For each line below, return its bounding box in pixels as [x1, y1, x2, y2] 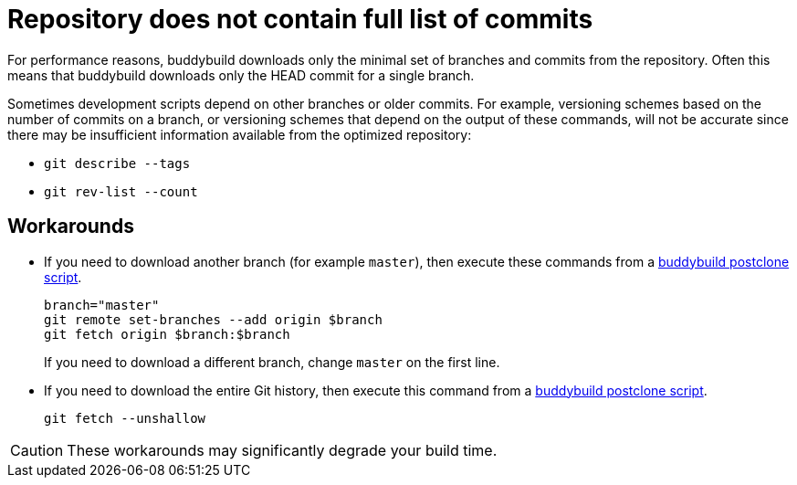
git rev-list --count [44, 184, 198, 199]
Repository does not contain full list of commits [7, 4, 593, 35]
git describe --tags [44, 155, 191, 171]
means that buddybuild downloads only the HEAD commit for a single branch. [7, 67, 475, 83]
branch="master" [44, 297, 160, 312]
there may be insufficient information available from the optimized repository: [7, 126, 472, 142]
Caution [10, 440, 64, 459]
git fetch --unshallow [44, 410, 206, 426]
